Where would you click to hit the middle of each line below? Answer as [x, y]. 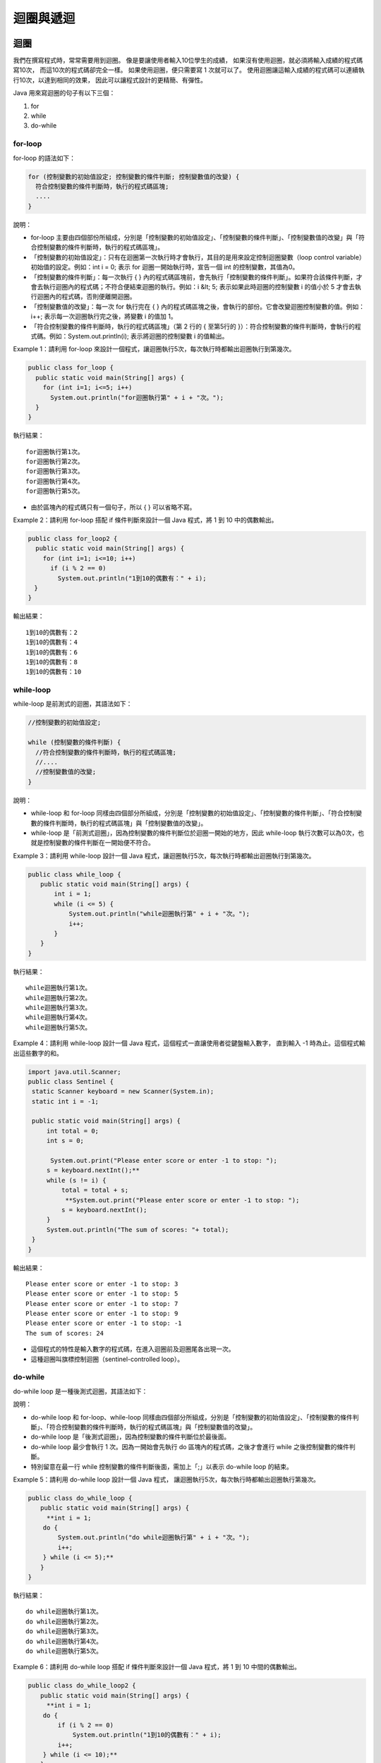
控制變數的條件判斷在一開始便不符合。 [98, 843]
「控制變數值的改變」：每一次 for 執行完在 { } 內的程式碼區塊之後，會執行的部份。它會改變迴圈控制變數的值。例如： [198, 306]
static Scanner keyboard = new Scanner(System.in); [123, 1092]
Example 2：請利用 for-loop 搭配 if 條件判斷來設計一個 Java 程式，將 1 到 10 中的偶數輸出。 [145, 520]
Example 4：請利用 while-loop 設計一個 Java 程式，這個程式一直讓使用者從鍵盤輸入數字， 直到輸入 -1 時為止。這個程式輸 [189, 1043]
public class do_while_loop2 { [82, 1686]
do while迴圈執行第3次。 [64, 1631]
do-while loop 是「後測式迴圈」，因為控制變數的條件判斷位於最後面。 [131, 1437]
